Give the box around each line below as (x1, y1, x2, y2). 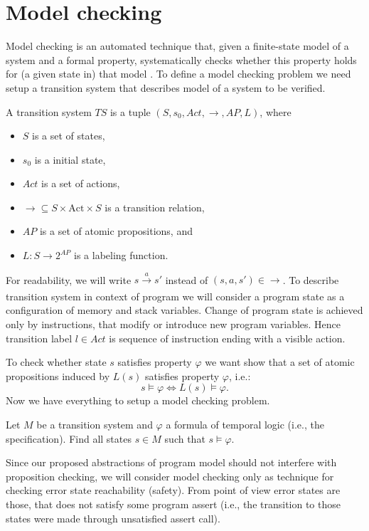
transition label (6, 330, 73, 345)
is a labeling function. (74, 248, 169, 263)
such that (164, 431, 205, 446)
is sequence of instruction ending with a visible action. (109, 330, 346, 345)
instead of (165, 272, 208, 287)
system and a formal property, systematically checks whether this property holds (6, 52, 357, 67)
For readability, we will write (6, 272, 132, 287)
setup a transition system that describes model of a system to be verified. (6, 80, 326, 95)
